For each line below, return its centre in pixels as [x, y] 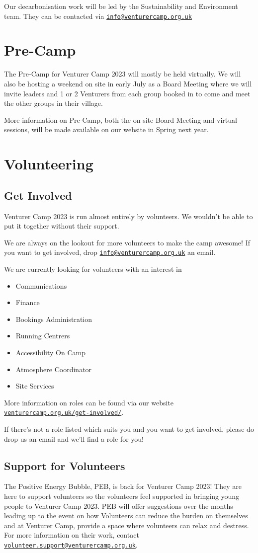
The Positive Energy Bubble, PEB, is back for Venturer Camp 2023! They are [123, 486]
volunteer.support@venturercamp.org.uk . [71, 544]
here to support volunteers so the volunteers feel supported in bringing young [122, 496]
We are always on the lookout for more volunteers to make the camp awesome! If [127, 242]
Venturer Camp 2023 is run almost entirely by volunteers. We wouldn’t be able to [129, 216]
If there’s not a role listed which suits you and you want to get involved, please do [129, 429]
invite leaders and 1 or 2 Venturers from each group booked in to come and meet [127, 93]
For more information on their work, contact [72, 535]
